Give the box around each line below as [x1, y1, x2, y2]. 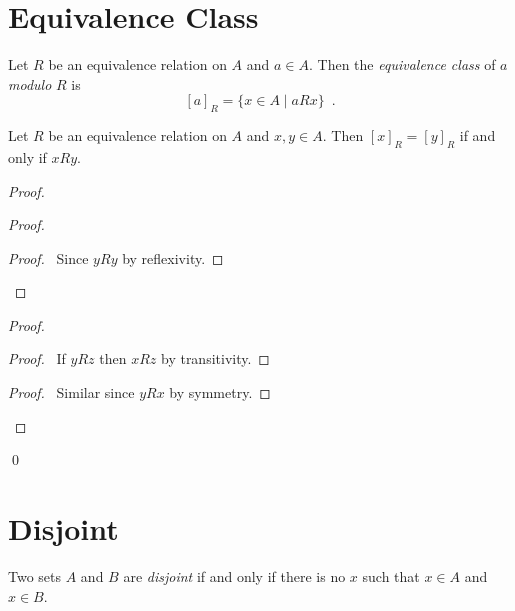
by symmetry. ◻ [169, 382, 271, 403]
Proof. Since [8, 247, 89, 268]
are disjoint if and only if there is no [123, 565, 346, 586]
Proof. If [8, 348, 66, 369]
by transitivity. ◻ [160, 348, 270, 369]
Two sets [8, 565, 62, 586]
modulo [8, 73, 52, 94]
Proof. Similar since [8, 382, 135, 403]
